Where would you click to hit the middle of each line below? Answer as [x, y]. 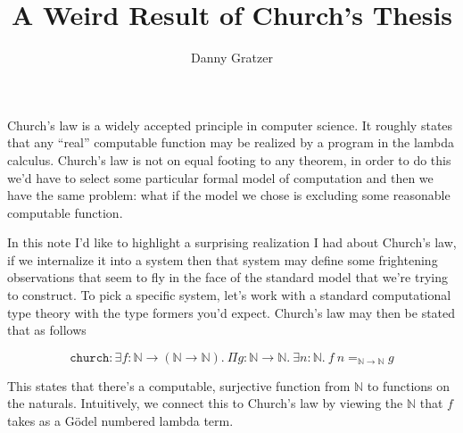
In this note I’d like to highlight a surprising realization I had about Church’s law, [232, 242]
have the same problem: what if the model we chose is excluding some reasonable [229, 195]
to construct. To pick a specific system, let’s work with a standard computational [229, 295]
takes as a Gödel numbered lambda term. [120, 421]
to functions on [409, 385]
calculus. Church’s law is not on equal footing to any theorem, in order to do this [229, 159]
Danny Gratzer [232, 58]
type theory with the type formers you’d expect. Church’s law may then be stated [231, 312]
